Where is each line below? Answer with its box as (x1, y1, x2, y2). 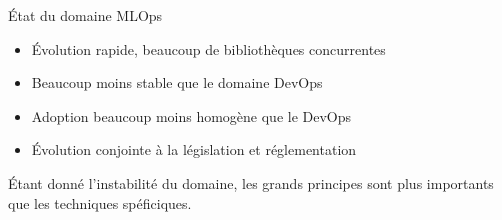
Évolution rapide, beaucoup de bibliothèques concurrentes (31, 38, 386, 59)
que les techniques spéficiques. (8, 192, 192, 213)
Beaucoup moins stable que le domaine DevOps (31, 72, 323, 93)
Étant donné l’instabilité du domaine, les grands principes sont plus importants (8, 172, 494, 193)
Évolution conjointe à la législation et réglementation (31, 139, 357, 160)
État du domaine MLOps (8, 5, 163, 25)
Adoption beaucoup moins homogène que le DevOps (31, 105, 352, 126)
